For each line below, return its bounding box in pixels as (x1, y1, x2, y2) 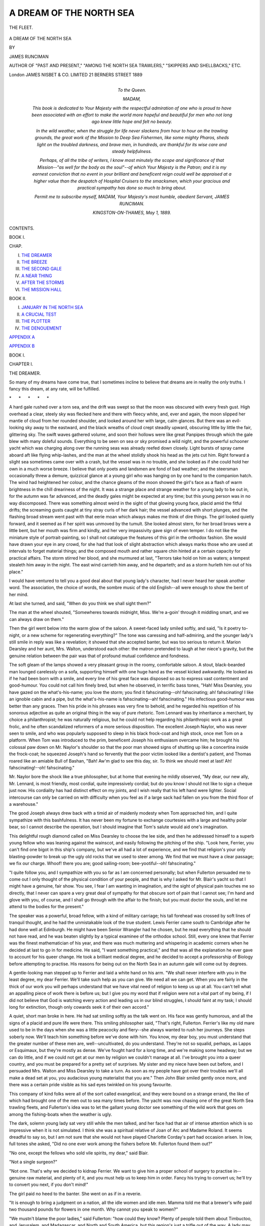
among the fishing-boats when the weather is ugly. (9, 1111, 112, 1117)
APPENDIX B (9, 343, 35, 349)
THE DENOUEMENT (21, 325, 62, 331)
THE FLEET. (9, 25, 33, 30)
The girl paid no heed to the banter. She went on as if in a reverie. (9, 1191, 142, 1197)
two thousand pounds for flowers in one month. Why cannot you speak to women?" (9, 1206, 179, 1212)
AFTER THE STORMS (21, 280, 64, 285)
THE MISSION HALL (21, 286, 62, 292)
